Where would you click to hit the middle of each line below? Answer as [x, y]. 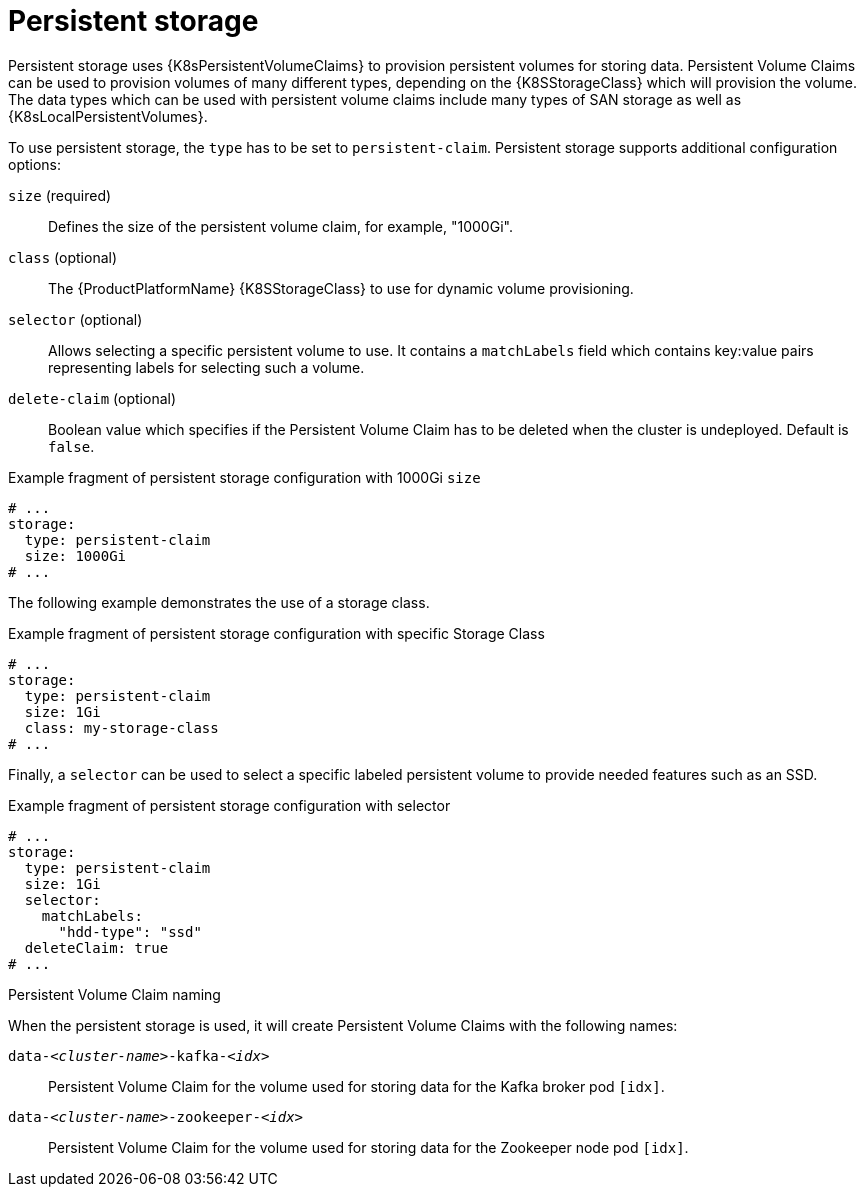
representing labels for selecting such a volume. [206, 367]
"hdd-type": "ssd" [130, 931]
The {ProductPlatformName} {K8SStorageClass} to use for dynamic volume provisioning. [341, 288]
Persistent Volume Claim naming [114, 994]
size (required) [60, 195]
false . [71, 446]
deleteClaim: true [96, 947]
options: [35, 164]
